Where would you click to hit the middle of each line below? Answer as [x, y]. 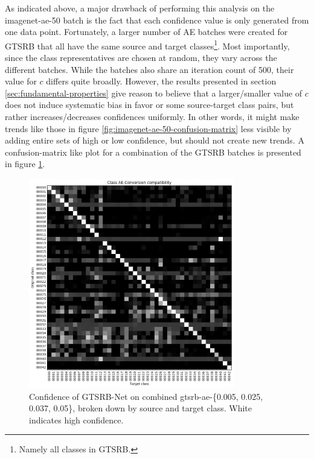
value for [21, 81]
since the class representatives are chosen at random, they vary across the [141, 58]
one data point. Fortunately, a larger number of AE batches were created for [146, 32]
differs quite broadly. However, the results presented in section [161, 81]
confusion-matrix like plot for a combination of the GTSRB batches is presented [153, 152]
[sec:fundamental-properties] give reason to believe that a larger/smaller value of [154, 93]
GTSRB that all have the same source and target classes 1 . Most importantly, [147, 45]
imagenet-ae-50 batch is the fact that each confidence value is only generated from [157, 20]
